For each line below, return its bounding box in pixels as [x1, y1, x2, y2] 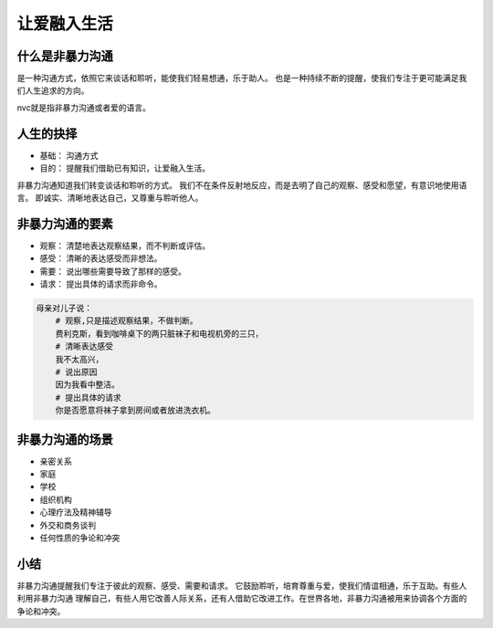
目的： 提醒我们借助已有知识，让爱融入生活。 [39, 162, 210, 173]
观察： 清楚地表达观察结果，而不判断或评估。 [39, 240, 210, 251]
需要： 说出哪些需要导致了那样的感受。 [39, 266, 186, 277]
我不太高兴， [55, 354, 104, 364]
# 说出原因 [55, 366, 98, 377]
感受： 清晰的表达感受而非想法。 [39, 253, 163, 264]
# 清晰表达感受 [55, 341, 114, 351]
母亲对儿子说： [36, 302, 93, 313]
